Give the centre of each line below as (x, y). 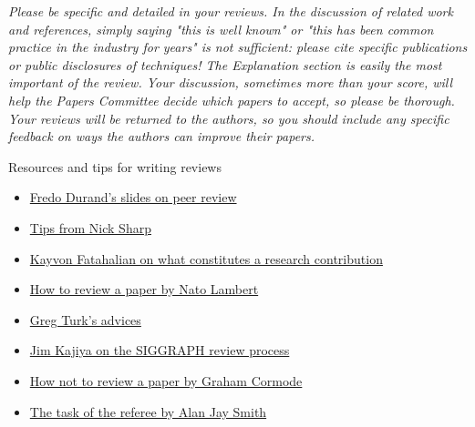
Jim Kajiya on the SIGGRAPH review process (160, 350)
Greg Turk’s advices (85, 319)
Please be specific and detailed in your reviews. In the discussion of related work (231, 11)
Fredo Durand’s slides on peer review (133, 197)
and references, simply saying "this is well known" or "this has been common (221, 29)
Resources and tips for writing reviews (115, 166)
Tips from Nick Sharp (90, 227)
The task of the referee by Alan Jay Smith (148, 411)
